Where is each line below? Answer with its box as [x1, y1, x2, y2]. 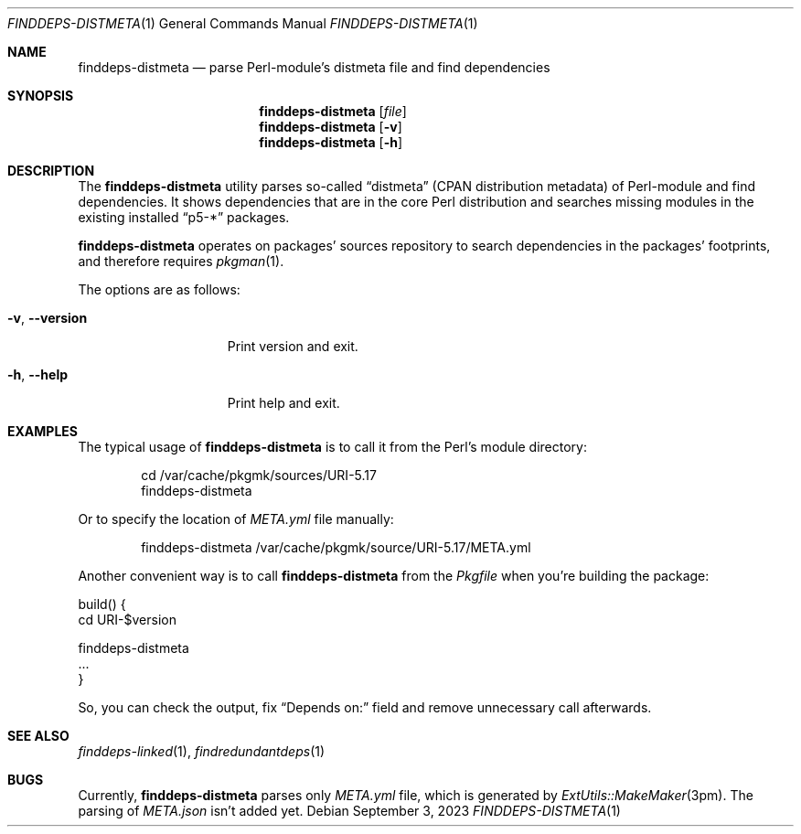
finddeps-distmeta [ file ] [259, 103, 407, 119]
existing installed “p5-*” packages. [78, 209, 290, 225]
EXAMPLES [7, 423, 78, 439]
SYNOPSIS [7, 88, 74, 103]
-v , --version [7, 310, 88, 326]
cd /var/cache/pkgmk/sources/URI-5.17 [141, 467, 377, 483]
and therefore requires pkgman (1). [78, 253, 284, 269]
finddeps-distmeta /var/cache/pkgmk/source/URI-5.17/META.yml [141, 540, 531, 555]
